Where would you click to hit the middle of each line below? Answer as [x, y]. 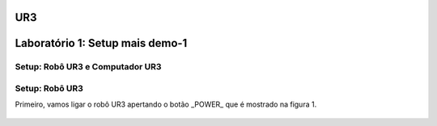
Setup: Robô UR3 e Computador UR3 [88, 67]
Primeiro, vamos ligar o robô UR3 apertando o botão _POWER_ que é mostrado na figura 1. [166, 104]
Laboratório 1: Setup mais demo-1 [101, 43]
